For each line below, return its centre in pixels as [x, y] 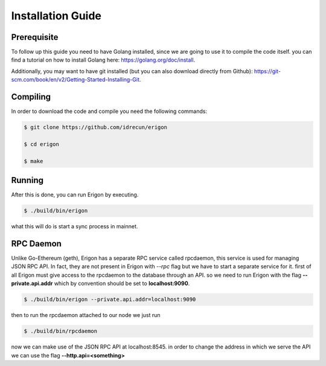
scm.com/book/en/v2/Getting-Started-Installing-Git [75, 80]
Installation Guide [56, 16]
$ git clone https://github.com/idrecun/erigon [95, 127]
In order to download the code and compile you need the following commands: [109, 111]
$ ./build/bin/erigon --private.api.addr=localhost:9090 [110, 300]
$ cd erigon [42, 144]
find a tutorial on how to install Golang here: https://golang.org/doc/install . [103, 60]
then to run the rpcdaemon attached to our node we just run [86, 315]
